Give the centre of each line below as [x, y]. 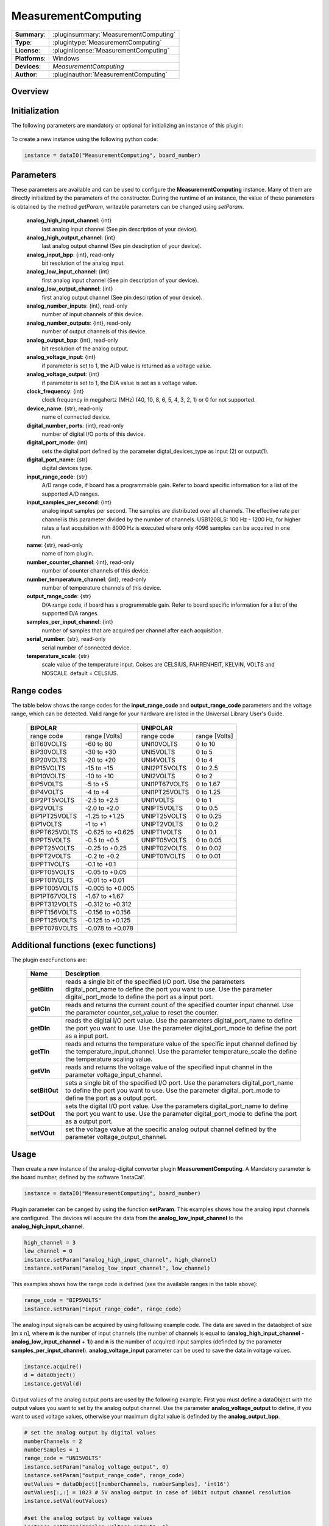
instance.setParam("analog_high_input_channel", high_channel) [121, 1260]
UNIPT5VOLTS [162, 808]
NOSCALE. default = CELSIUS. [80, 673]
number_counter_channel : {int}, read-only [80, 562]
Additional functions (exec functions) [84, 945]
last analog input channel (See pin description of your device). [120, 229]
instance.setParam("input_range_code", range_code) [103, 1309]
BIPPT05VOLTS [52, 872]
